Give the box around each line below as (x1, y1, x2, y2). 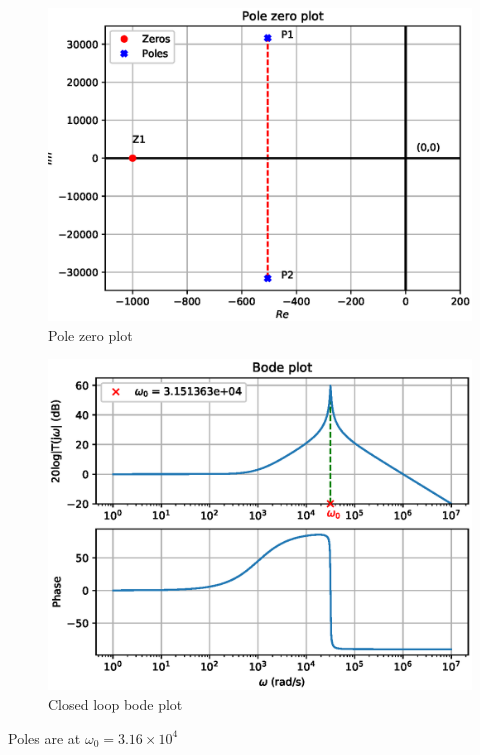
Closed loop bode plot (48, 694, 183, 715)
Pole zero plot (48, 324, 133, 345)
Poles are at (8, 727, 81, 748)
